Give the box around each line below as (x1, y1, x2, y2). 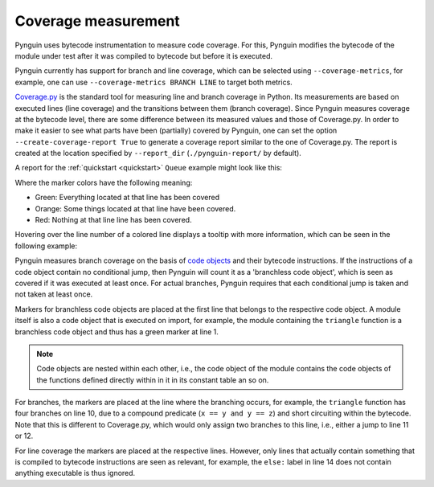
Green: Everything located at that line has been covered (35, 193, 220, 203)
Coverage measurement (14, 12, 180, 30)
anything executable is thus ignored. (14, 469, 136, 478)
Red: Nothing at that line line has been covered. (35, 215, 192, 225)
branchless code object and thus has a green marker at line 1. (14, 326, 219, 337)
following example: (14, 241, 78, 251)
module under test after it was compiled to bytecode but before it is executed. (14, 51, 273, 60)
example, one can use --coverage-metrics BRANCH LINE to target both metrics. (14, 77, 293, 87)
